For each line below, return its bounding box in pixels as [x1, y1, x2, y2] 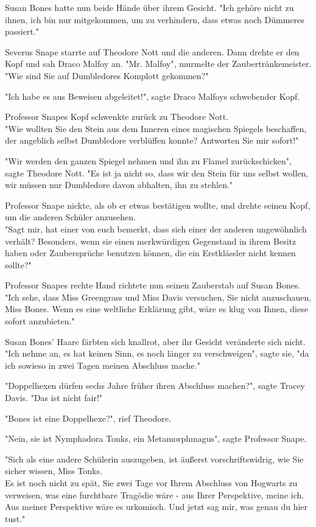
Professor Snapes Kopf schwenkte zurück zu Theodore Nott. [5, 110, 228, 123]
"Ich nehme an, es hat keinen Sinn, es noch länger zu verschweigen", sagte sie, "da [5, 347, 309, 360]
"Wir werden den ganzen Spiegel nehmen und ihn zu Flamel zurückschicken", [5, 154, 292, 167]
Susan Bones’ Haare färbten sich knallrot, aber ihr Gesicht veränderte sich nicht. [5, 335, 306, 347]
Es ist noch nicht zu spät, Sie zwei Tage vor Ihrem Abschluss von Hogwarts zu [5, 476, 298, 489]
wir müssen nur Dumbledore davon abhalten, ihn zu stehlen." [5, 178, 233, 191]
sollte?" [5, 258, 32, 271]
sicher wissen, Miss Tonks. [5, 464, 102, 477]
